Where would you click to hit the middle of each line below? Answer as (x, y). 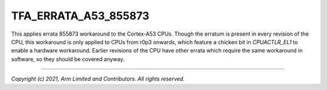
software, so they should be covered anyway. (68, 59)
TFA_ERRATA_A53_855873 (80, 16)
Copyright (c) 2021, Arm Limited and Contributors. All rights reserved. (98, 79)
